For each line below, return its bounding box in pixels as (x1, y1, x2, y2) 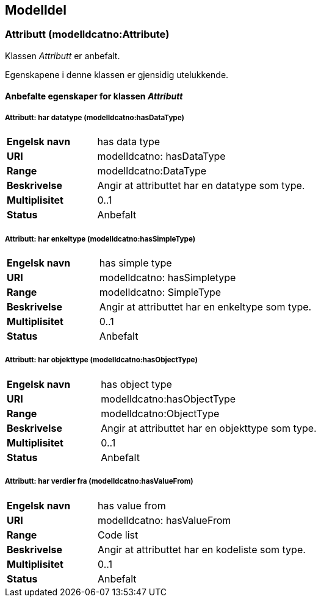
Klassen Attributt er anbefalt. (5, 50, 120, 61)
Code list (97, 528, 139, 541)
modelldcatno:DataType (97, 165, 207, 177)
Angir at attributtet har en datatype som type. (97, 179, 305, 192)
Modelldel (5, 2, 67, 18)
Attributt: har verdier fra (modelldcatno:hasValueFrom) (5, 477, 193, 486)
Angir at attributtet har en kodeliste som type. (97, 543, 306, 556)
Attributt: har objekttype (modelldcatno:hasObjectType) (5, 356, 198, 365)
